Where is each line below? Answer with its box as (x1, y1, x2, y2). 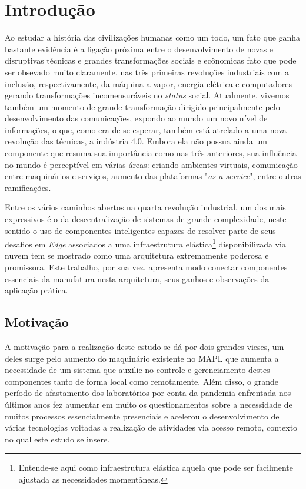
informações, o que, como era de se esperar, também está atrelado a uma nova (5, 123, 287, 136)
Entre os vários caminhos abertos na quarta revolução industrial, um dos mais (5, 201, 286, 213)
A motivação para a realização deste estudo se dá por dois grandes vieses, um (5, 341, 284, 353)
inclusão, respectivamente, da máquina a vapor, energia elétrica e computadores (5, 77, 292, 90)
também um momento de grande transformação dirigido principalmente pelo (5, 100, 280, 113)
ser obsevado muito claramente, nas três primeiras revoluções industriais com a (5, 65, 290, 78)
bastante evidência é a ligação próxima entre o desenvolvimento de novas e (5, 42, 274, 55)
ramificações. (5, 181, 51, 193)
